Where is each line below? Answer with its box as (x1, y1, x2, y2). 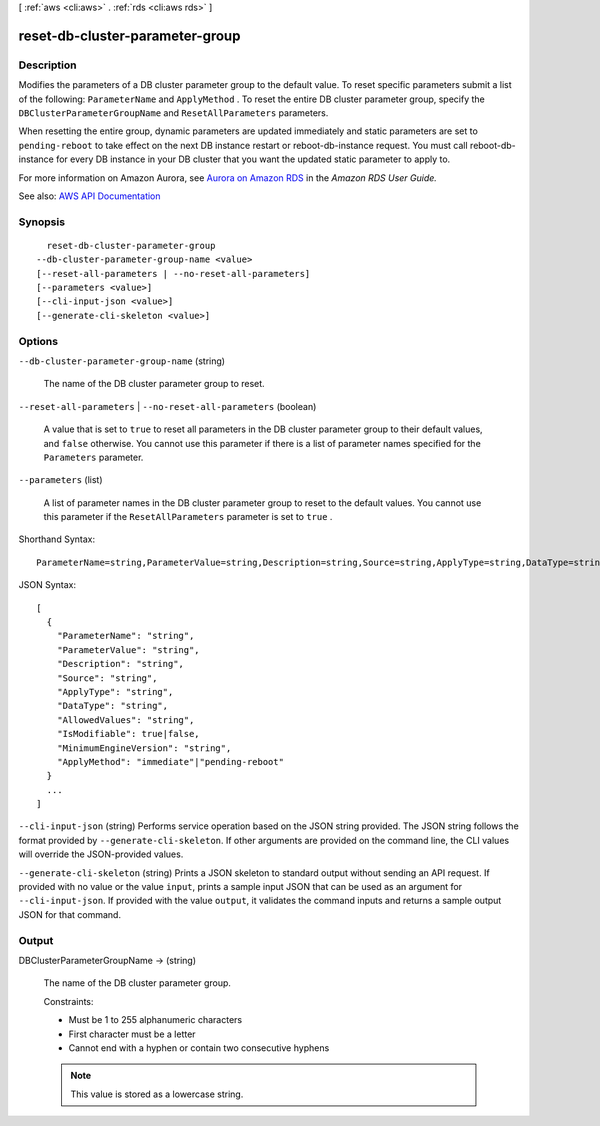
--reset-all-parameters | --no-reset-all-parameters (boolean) (18, 400, 317, 412)
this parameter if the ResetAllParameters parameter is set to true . (43, 511, 333, 523)
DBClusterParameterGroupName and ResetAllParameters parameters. (18, 106, 329, 119)
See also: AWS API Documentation (18, 190, 161, 202)
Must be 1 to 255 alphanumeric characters (68, 1014, 243, 1026)
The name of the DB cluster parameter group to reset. (43, 378, 265, 390)
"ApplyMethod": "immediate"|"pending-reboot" (56, 756, 285, 767)
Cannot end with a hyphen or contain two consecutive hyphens (68, 1041, 330, 1054)
